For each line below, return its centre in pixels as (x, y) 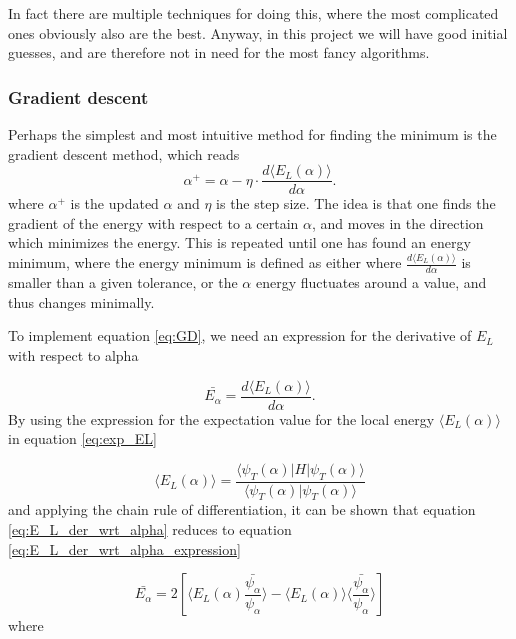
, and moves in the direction (397, 222)
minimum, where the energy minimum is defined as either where (205, 262)
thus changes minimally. (81, 301)
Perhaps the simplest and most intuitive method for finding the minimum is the (252, 134)
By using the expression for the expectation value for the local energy (221, 418)
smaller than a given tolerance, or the (123, 282)
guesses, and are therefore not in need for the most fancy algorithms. (219, 52)
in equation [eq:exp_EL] (82, 438)
